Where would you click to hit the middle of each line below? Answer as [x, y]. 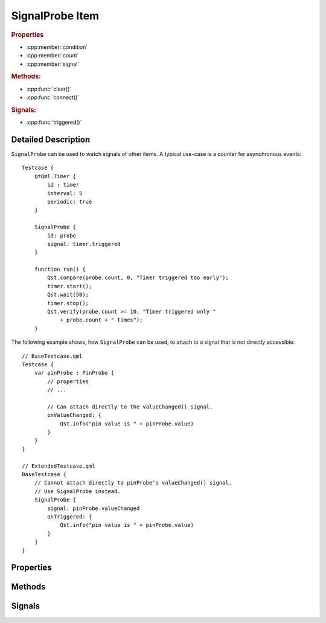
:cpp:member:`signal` [53, 64]
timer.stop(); [68, 303]
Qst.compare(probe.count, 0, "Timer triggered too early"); [138, 278]
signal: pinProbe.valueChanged [94, 508]
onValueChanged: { [75, 415]
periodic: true [70, 202]
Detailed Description [51, 139]
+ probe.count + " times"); [101, 320]
